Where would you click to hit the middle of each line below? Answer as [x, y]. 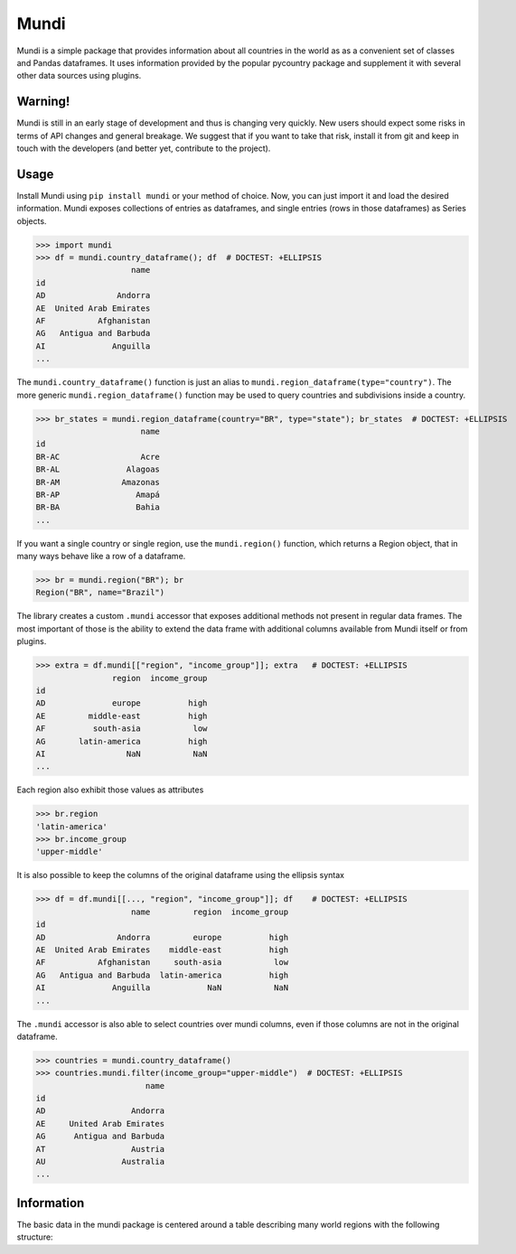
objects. [32, 220]
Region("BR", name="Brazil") [100, 593]
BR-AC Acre [98, 457]
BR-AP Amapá [98, 494]
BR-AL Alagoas [98, 469]
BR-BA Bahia [98, 507]
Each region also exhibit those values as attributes [110, 790]
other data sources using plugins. [79, 76]
